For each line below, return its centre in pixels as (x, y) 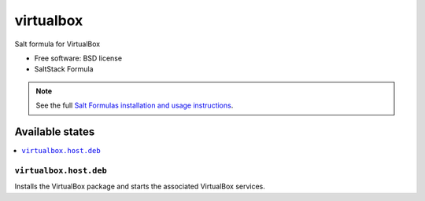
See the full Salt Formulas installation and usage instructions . (135, 105)
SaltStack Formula (64, 69)
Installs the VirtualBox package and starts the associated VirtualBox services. (140, 186)
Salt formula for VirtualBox (57, 44)
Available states (55, 132)
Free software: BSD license (78, 58)
